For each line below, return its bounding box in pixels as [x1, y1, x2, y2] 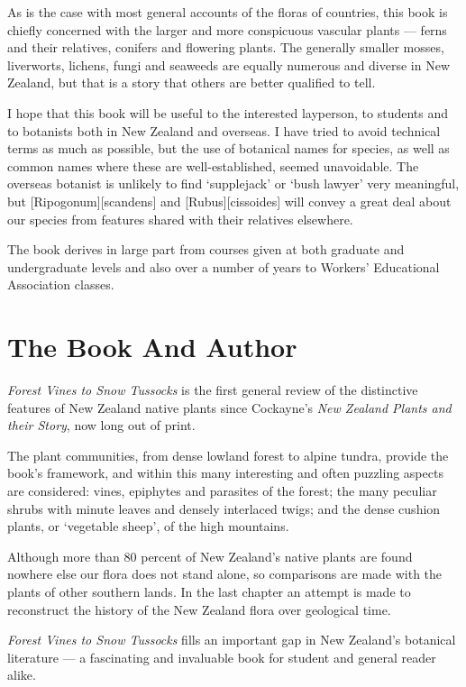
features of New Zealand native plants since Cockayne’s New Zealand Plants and [7, 398, 452, 417]
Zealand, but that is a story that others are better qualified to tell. [7, 73, 376, 92]
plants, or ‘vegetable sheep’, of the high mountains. [7, 517, 289, 536]
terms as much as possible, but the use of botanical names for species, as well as [7, 139, 450, 158]
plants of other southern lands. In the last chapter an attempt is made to [7, 582, 411, 600]
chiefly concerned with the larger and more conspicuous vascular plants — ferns [7, 20, 447, 39]
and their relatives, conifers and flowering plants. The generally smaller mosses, [7, 38, 444, 57]
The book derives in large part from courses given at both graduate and [7, 240, 405, 259]
